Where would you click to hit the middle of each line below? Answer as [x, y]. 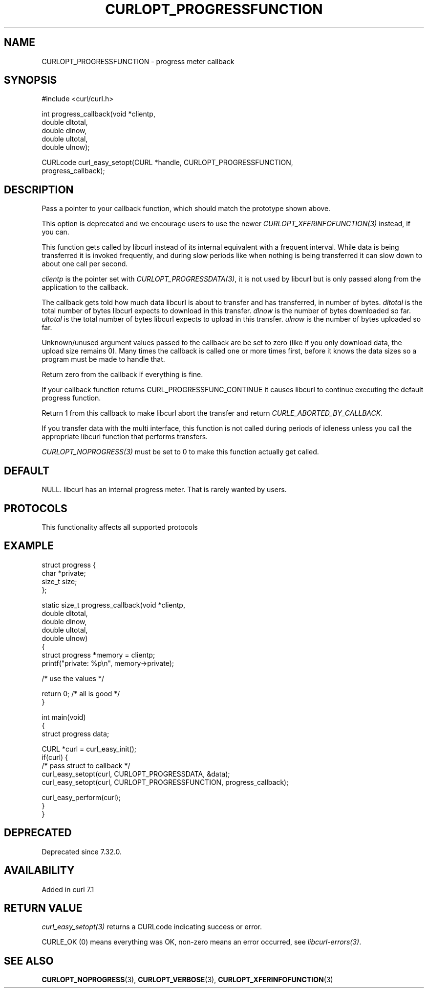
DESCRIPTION [39, 189]
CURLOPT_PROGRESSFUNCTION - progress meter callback [138, 61]
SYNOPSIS [31, 80]
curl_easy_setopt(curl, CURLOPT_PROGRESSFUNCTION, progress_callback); [165, 782]
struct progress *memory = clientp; [98, 655]
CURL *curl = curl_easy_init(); [89, 749]
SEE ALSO [29, 961]
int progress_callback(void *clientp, [98, 114]
